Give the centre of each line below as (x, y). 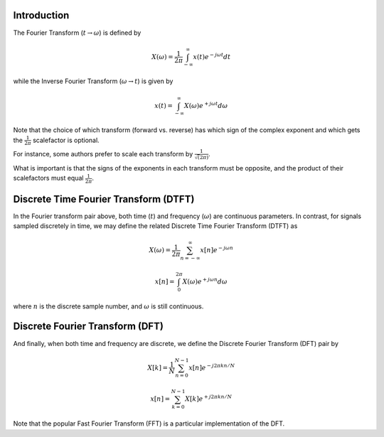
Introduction (41, 15)
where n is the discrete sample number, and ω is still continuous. (108, 306)
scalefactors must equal (48, 178)
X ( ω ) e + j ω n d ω (205, 281)
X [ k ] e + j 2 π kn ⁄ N (209, 398)
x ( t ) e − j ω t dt (212, 56)
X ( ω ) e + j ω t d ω (206, 105)
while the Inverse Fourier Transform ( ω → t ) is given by (93, 81)
